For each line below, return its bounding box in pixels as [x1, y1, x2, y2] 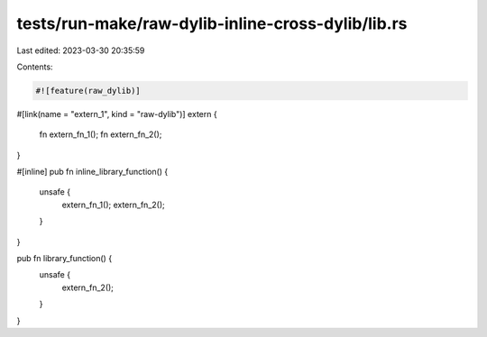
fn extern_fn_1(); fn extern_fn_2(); [39, 129, 162, 140]
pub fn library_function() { [16, 253, 113, 264]
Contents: [16, 61, 53, 72]
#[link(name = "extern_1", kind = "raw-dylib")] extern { [16, 108, 217, 119]
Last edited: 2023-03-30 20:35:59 [16, 45, 145, 56]
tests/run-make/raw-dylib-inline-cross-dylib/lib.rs [16, 14, 408, 33]
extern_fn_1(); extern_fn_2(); [61, 199, 166, 210]
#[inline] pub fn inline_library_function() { [16, 167, 169, 178]
